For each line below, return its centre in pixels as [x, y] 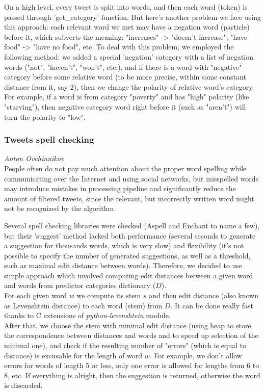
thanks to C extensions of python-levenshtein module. [87, 315]
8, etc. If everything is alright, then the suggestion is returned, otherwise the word [132, 375]
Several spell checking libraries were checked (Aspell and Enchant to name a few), [132, 225]
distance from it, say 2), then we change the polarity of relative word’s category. [129, 86]
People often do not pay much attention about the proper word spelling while [125, 168]
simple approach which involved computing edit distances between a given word [129, 275]
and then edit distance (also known [204, 295]
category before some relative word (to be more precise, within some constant [125, 77]
